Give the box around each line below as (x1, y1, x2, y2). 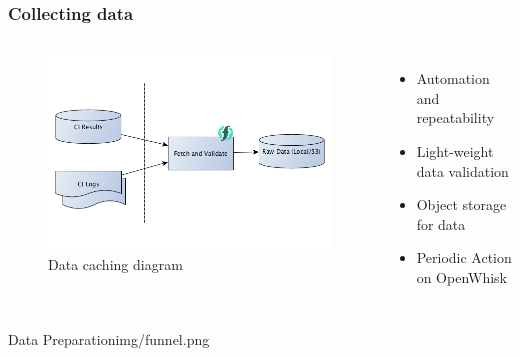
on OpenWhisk (416, 266, 507, 287)
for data (416, 213, 466, 234)
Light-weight (416, 141, 494, 161)
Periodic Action (416, 247, 512, 268)
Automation (416, 68, 490, 89)
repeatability (416, 107, 495, 128)
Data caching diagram (48, 253, 183, 274)
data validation (416, 160, 509, 181)
